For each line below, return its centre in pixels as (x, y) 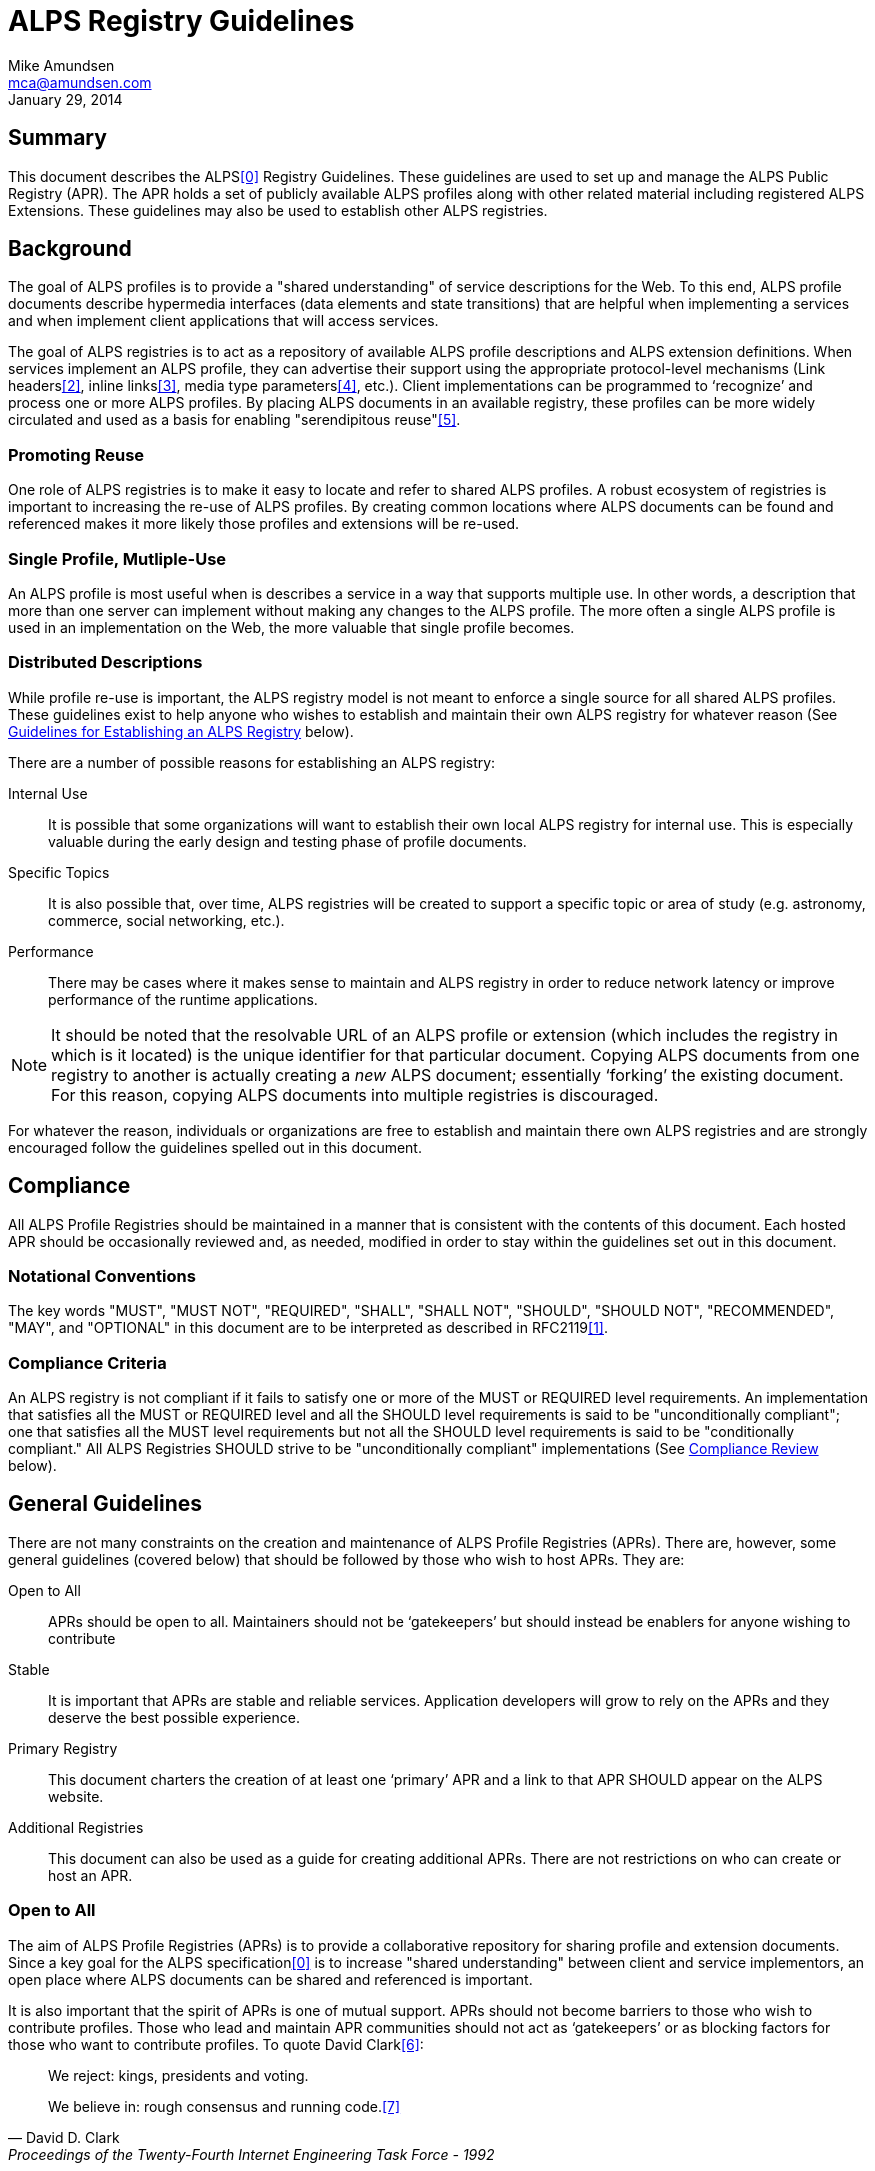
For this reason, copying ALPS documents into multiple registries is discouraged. (355, 1094)
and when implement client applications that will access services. (223, 321)
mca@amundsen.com (80, 82)
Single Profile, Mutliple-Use (117, 558)
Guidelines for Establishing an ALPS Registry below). (181, 731)
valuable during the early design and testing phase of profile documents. (287, 841)
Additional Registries (76, 1827)
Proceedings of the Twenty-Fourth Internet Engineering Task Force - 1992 (251, 2154)
